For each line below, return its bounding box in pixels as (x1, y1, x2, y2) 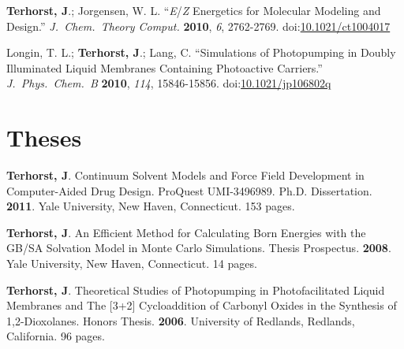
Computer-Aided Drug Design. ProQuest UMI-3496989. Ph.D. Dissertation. (6, 182, 372, 199)
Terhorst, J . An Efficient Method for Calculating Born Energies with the (6, 224, 366, 240)
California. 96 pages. (6, 328, 105, 344)
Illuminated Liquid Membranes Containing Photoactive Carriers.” (6, 59, 323, 76)
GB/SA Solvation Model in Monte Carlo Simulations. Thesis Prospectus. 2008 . (6, 239, 391, 256)
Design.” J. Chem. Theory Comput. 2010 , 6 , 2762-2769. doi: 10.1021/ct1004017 (6, 17, 391, 34)
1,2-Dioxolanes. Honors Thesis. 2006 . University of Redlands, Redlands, (6, 312, 355, 329)
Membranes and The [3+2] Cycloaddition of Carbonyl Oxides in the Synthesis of (6, 297, 397, 314)
